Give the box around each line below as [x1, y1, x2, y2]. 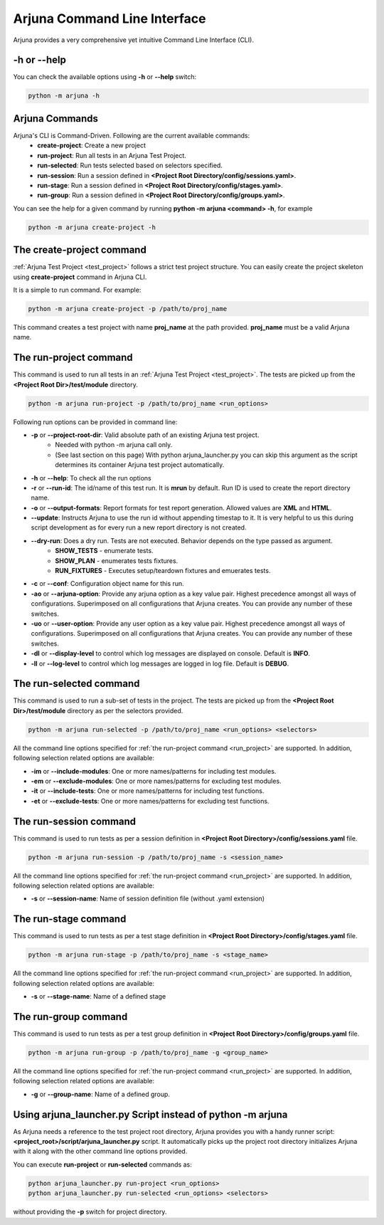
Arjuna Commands [13, 112, 99, 125]
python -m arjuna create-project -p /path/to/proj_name [28, 305, 228, 312]
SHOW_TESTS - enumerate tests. [55, 547, 154, 555]
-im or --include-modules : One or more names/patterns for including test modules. [31, 767, 277, 775]
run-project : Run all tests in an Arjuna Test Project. [37, 151, 186, 159]
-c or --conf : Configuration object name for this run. [31, 579, 184, 588]
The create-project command [13, 244, 147, 256]
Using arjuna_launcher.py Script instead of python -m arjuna [13, 1108, 288, 1120]
